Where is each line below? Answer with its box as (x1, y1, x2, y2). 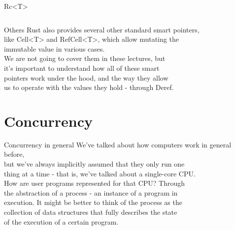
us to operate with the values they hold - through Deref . (4, 82, 174, 92)
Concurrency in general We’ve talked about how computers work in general (4, 139, 232, 149)
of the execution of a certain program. (4, 216, 119, 227)
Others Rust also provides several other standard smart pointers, (4, 24, 200, 34)
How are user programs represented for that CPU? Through (4, 178, 185, 188)
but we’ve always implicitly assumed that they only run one (4, 159, 185, 169)
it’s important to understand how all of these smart (4, 62, 160, 73)
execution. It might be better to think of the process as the (4, 197, 182, 207)
